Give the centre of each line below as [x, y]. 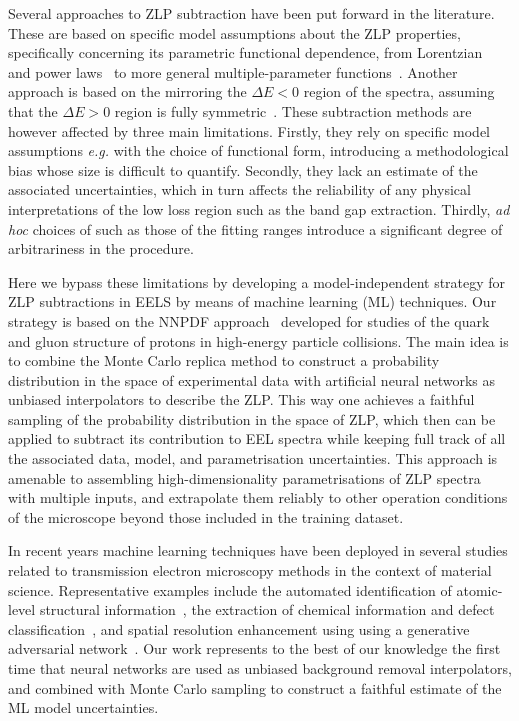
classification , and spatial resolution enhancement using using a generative [239, 628]
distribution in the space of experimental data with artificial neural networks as [252, 379]
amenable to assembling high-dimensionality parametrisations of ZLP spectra [244, 477]
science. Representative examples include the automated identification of [230, 589]
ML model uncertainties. [83, 707]
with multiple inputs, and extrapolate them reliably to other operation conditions [258, 497]
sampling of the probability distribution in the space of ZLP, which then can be [252, 418]
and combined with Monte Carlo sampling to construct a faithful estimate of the [255, 687]
